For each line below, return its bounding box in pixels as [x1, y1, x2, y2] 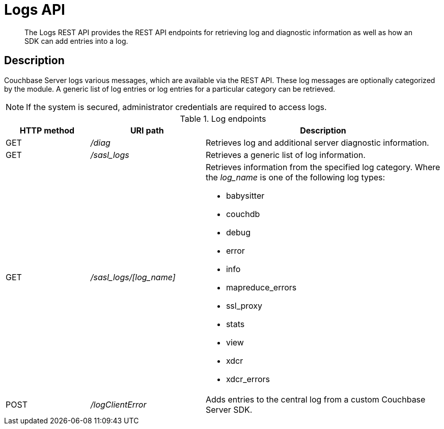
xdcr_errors [226, 373, 270, 384]
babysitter [226, 190, 265, 201]
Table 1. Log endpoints [180, 113, 266, 124]
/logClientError [90, 399, 147, 410]
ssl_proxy [226, 300, 263, 311]
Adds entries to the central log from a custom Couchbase [205, 394, 426, 405]
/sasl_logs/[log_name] [90, 272, 176, 282]
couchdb [226, 208, 260, 219]
